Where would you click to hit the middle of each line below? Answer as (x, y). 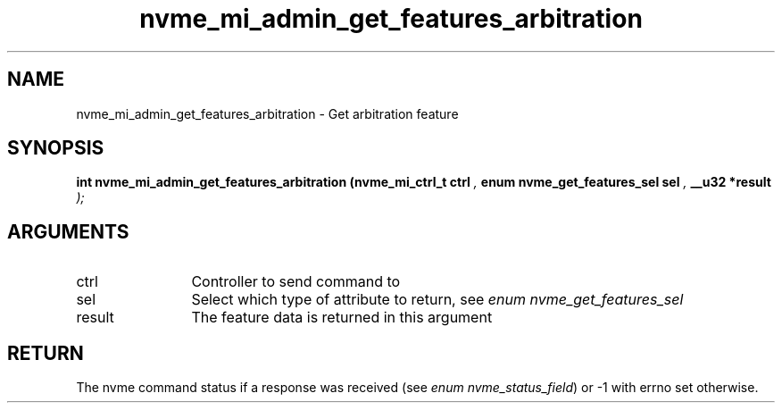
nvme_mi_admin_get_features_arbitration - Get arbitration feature (267, 113)
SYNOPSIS (56, 148)
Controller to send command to (296, 282)
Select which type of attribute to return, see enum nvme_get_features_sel (437, 300)
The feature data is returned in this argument (342, 318)
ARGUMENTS (68, 231)
